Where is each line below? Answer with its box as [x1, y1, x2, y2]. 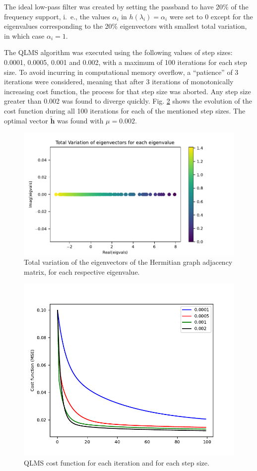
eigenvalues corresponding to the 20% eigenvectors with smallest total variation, [4, 21, 247, 31]
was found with [57, 115, 104, 125]
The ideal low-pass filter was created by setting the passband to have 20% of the [4, 1, 249, 11]
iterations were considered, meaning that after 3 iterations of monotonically [4, 76, 234, 87]
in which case [4, 30, 45, 41]
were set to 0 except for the [169, 11, 253, 21]
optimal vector [4, 115, 48, 125]
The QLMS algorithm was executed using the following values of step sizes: [4, 47, 233, 58]
